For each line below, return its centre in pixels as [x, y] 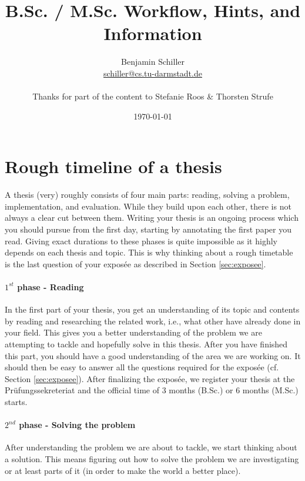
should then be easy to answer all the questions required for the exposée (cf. [142, 367]
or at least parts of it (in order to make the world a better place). [123, 470]
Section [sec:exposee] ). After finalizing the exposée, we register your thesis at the [150, 378]
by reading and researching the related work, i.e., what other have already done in [153, 321]
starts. [16, 401]
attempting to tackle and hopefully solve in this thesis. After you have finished [146, 344]
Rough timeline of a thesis [113, 166]
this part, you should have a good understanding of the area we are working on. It [153, 355]
